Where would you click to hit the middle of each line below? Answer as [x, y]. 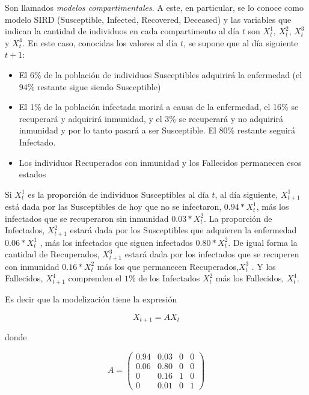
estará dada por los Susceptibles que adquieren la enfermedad [183, 230]
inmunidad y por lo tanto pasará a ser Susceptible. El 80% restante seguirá [157, 130]
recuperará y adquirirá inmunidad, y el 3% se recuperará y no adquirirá [151, 118]
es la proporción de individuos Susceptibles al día [118, 194]
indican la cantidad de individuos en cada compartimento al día [122, 31]
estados [32, 174]
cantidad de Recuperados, [52, 254]
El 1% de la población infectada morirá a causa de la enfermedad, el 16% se [159, 107]
